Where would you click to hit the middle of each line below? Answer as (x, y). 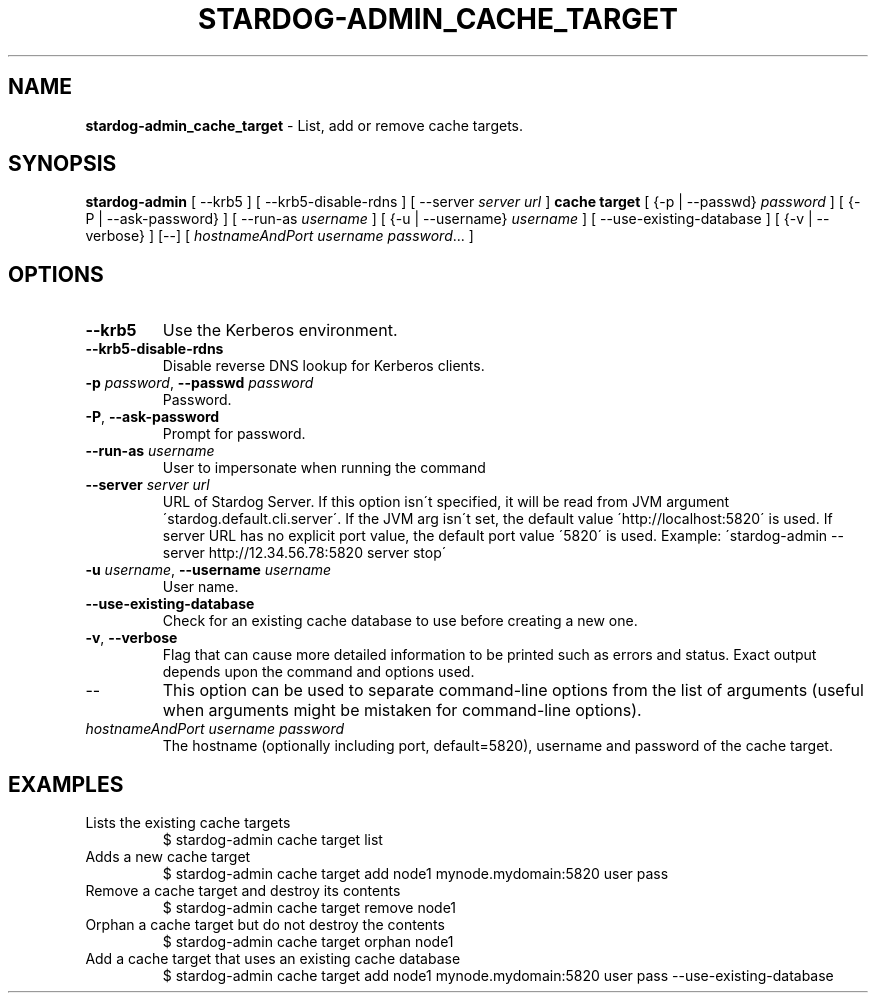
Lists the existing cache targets (188, 823)
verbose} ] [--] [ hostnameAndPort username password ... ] (279, 236)
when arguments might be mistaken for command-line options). (402, 710)
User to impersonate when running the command (324, 468)
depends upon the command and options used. (318, 672)
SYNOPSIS (62, 164)
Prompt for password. (234, 434)
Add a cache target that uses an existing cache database (273, 959)
